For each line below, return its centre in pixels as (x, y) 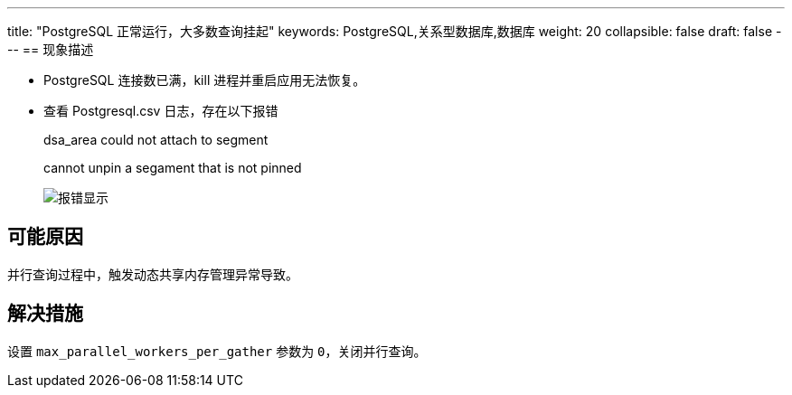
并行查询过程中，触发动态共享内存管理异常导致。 (153, 274)
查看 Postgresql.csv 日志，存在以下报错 (161, 111)
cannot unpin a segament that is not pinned (173, 168)
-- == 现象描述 (51, 49)
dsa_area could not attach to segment (156, 140)
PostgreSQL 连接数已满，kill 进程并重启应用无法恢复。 (205, 80)
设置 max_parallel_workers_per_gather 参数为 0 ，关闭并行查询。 (217, 351)
